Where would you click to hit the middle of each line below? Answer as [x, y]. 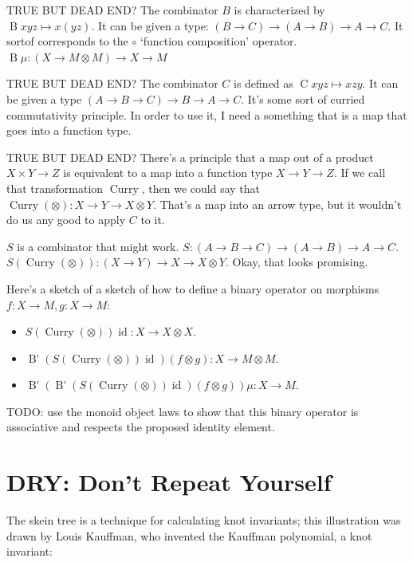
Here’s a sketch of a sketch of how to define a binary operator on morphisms [193, 288]
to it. [153, 220]
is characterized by [279, 10]
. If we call [360, 173]
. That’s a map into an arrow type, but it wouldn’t [277, 204]
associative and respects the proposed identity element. [141, 427]
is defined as [263, 83]
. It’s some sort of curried [303, 98]
